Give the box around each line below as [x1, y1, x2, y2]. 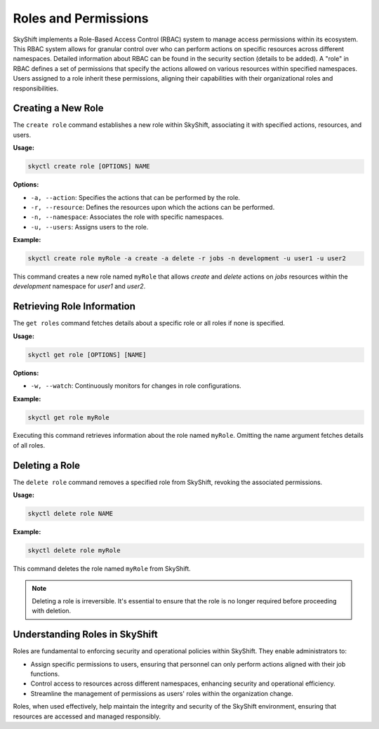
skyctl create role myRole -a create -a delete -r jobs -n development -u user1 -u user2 [27, 255, 347, 262]
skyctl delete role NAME [27, 509, 114, 518]
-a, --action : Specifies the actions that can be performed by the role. [30, 193, 241, 201]
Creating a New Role [13, 102, 105, 114]
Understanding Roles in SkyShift [13, 629, 158, 641]
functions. [30, 669, 60, 678]
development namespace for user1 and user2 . [13, 282, 146, 290]
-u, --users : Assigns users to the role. [30, 222, 149, 231]
